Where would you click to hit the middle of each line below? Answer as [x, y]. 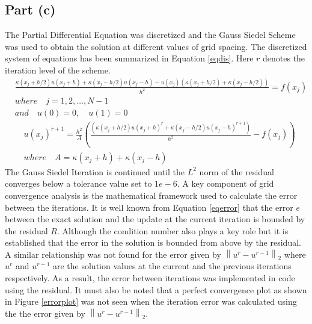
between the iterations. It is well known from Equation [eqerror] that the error [149, 207]
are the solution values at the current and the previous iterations [172, 266]
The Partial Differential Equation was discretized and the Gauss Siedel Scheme [150, 35]
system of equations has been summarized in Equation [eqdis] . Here [129, 58]
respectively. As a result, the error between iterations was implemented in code [150, 278]
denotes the [284, 58]
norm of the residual [237, 171]
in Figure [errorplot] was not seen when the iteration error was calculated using [151, 301]
